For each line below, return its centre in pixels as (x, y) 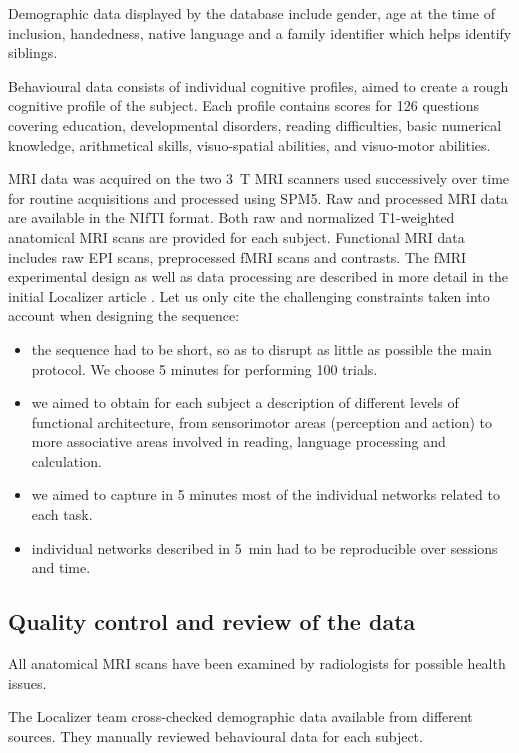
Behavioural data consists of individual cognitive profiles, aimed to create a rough (258, 85)
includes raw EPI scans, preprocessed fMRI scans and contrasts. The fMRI (237, 256)
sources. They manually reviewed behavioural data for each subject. (215, 735)
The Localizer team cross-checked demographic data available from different (240, 716)
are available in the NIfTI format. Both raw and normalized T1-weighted (231, 217)
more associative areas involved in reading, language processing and (238, 441)
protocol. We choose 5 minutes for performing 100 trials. (204, 368)
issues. (27, 682)
